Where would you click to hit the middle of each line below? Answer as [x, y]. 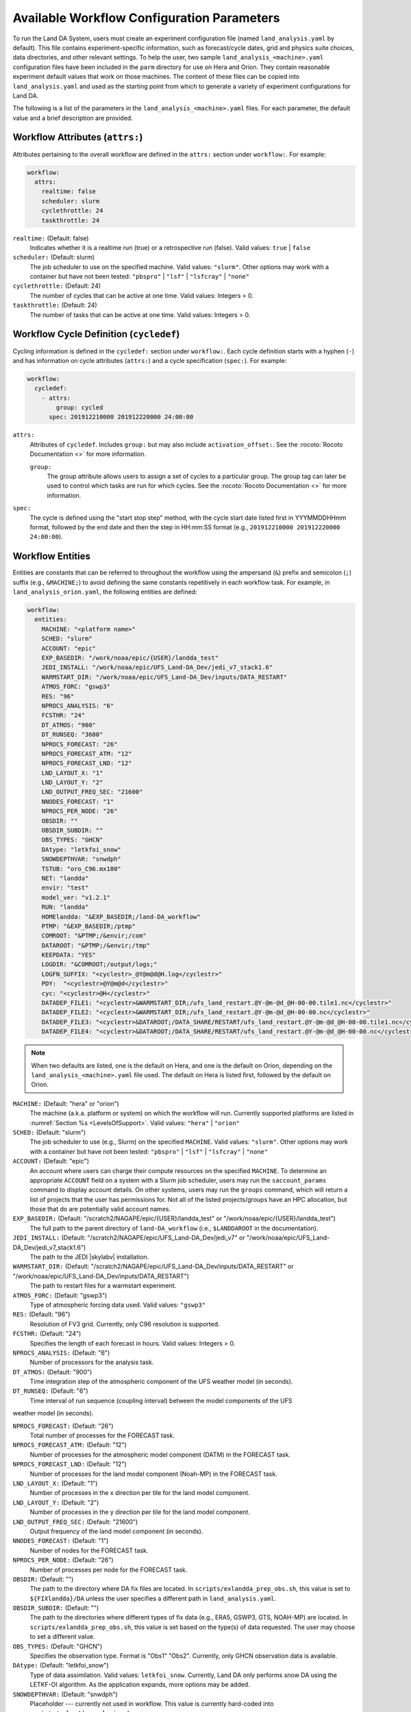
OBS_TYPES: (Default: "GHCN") [58, 1646]
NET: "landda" [65, 878]
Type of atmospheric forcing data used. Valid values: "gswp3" [118, 1305]
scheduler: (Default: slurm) [54, 257]
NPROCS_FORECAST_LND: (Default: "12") [70, 1464]
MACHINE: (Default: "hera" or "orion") [66, 1103]
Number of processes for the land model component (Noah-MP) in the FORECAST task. [153, 1474]
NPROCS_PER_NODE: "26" [79, 811]
